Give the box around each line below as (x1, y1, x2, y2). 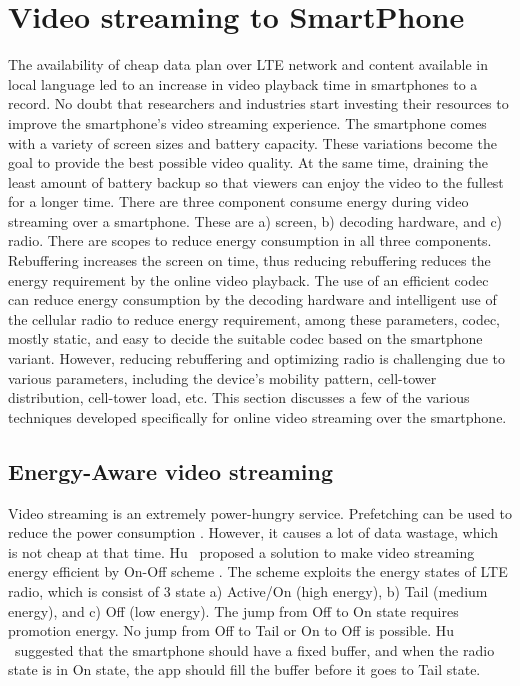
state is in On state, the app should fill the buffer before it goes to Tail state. (8, 659, 481, 680)
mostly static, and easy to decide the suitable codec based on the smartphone (8, 328, 483, 349)
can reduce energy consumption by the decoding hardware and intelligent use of (8, 289, 497, 310)
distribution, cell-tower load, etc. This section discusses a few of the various (8, 387, 470, 408)
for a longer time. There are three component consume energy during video (8, 191, 469, 212)
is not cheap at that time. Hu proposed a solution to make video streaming (8, 541, 475, 562)
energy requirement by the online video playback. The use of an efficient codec (8, 269, 489, 290)
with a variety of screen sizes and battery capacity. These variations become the (8, 132, 497, 153)
